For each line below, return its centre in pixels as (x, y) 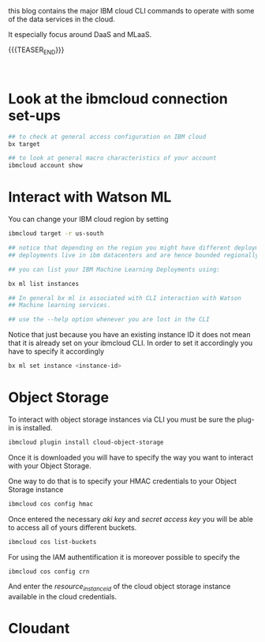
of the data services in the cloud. (62, 19)
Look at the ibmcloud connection (118, 98)
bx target (24, 144)
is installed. (34, 427)
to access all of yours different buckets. (73, 527)
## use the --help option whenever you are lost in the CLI (109, 320)
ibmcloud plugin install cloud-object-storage (86, 442)
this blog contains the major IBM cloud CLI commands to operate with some (131, 11)
